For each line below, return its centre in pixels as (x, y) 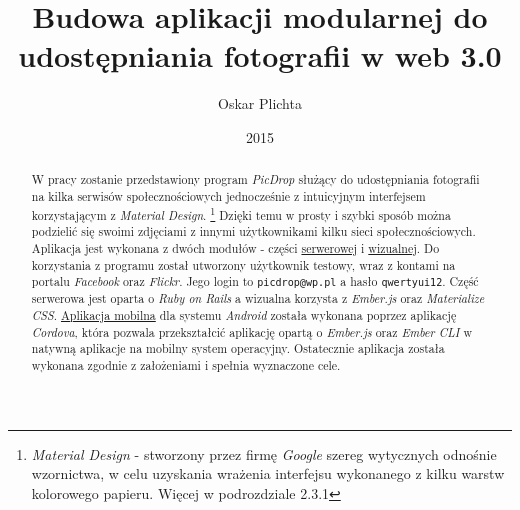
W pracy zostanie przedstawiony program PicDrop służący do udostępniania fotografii (255, 179)
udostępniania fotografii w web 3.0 (260, 55)
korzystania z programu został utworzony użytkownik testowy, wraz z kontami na (243, 264)
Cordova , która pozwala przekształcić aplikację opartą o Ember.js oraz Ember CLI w (251, 331)
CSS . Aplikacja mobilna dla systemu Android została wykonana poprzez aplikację (244, 315)
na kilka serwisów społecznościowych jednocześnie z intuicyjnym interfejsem (228, 195)
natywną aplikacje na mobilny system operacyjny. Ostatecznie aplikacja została (238, 348)
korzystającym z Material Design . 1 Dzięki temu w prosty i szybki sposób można (241, 213)
